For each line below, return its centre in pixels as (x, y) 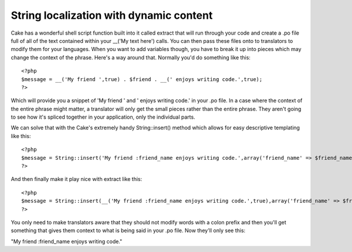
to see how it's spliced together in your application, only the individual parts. (103, 117)
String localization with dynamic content (112, 15)
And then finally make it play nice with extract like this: (77, 179)
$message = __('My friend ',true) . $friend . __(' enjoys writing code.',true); (142, 79)
